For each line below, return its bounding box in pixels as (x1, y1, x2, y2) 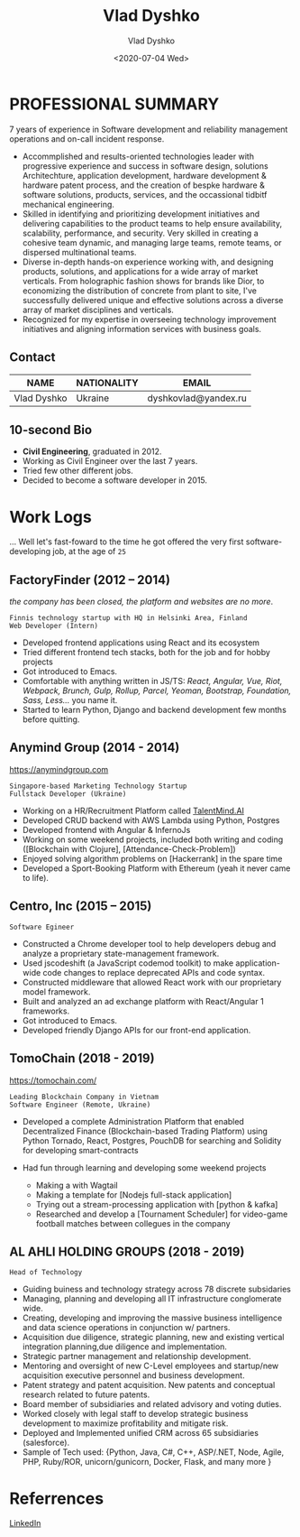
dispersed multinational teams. (22, 246, 137, 257)
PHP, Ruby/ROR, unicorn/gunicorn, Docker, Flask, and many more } (22, 1457, 272, 1468)
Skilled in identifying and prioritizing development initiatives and (22, 208, 260, 219)
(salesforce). (22, 1437, 70, 1449)
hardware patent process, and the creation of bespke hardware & (22, 180, 266, 190)
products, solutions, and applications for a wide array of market (22, 265, 259, 276)
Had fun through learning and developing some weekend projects (22, 1162, 267, 1173)
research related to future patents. (22, 1389, 150, 1400)
